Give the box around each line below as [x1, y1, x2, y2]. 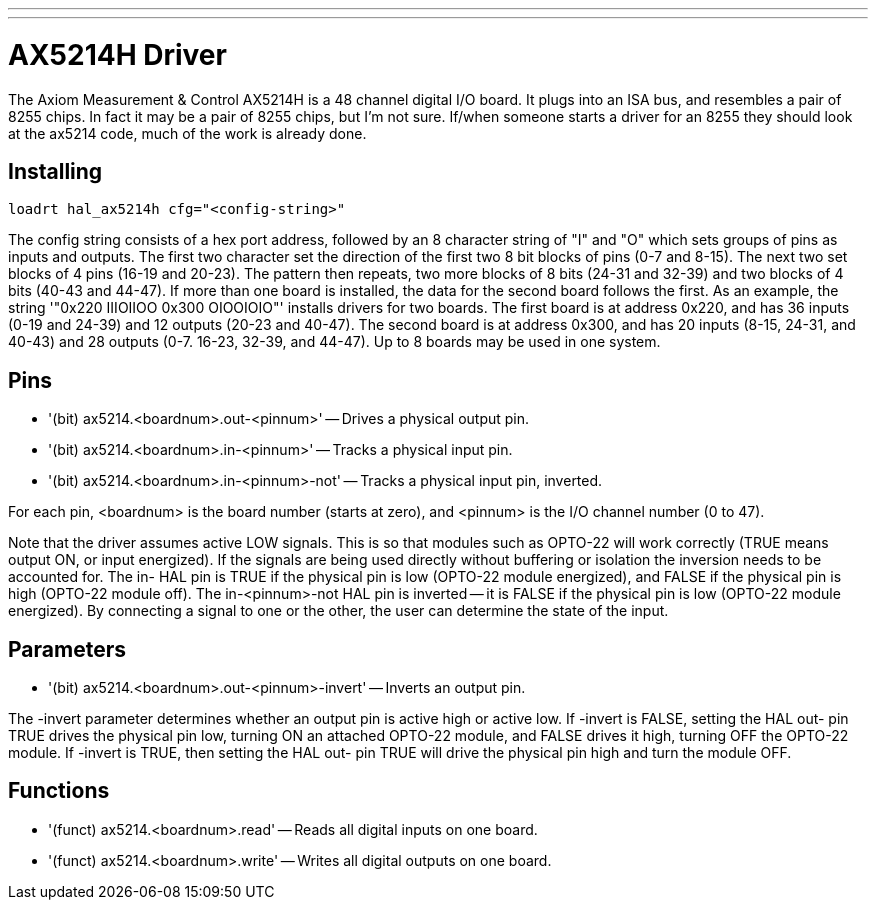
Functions [8, 778, 110, 804]
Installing [8, 158, 103, 184]
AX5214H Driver [8, 37, 227, 72]
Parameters [8, 636, 126, 662]
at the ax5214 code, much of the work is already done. [8, 124, 367, 142]
